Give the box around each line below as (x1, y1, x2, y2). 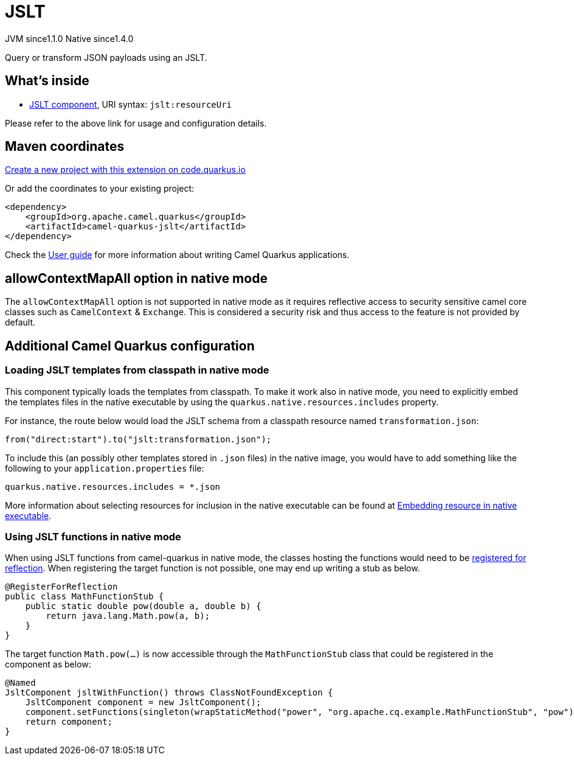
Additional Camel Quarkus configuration (5, 338, 255, 354)
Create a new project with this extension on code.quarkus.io (5, 164, 246, 175)
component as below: (5, 659, 91, 670)
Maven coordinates (5, 139, 125, 155)
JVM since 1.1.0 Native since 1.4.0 (5, 33, 134, 44)
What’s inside (5, 73, 89, 89)
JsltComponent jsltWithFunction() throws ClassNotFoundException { (5, 688, 333, 698)
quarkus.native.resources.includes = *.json (5, 481, 221, 492)
